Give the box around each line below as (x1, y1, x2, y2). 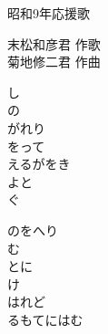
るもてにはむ (7, 309, 83, 329)
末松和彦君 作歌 (7, 34, 101, 53)
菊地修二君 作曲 (7, 52, 101, 71)
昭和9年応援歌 (7, 4, 90, 22)
